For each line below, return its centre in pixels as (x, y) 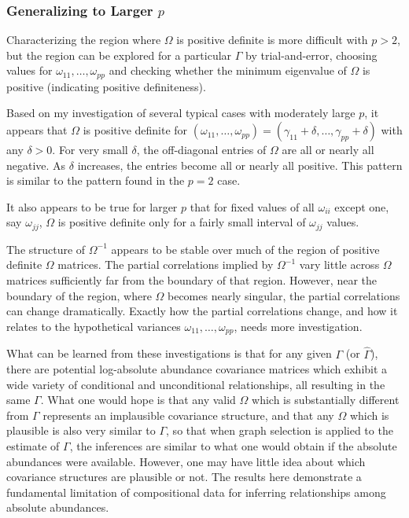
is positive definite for (135, 130)
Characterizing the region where (84, 40)
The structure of (46, 249)
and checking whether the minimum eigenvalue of (228, 70)
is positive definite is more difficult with (272, 40)
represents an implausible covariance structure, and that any (188, 415)
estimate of (33, 446)
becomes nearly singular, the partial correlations (284, 295)
